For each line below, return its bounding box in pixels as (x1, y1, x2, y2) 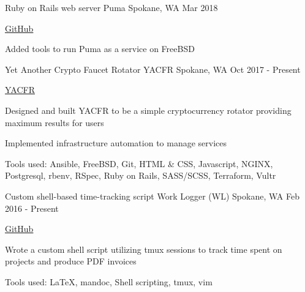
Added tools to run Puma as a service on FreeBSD (5, 42, 195, 55)
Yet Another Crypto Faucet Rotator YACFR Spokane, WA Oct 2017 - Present (5, 62, 301, 75)
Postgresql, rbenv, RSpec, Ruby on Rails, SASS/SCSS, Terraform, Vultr (5, 169, 276, 182)
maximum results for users (5, 116, 104, 129)
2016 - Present (5, 201, 59, 214)
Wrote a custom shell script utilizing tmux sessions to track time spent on (5, 242, 282, 255)
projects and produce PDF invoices (5, 255, 137, 268)
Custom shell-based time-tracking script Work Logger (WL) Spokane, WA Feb (5, 189, 299, 202)
